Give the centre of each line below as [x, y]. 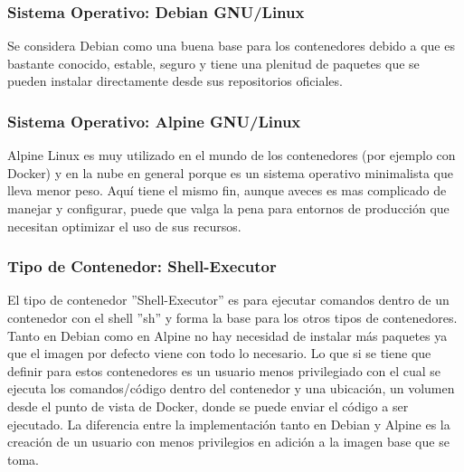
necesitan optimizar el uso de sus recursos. [124, 226]
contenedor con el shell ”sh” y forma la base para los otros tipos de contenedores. [232, 317]
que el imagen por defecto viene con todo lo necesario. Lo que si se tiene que [219, 353]
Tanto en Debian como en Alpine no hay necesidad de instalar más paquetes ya [227, 335]
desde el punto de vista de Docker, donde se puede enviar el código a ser [208, 406]
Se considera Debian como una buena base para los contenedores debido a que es [231, 46]
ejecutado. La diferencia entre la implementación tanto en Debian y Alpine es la [229, 424]
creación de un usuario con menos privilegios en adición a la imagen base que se [228, 442]
